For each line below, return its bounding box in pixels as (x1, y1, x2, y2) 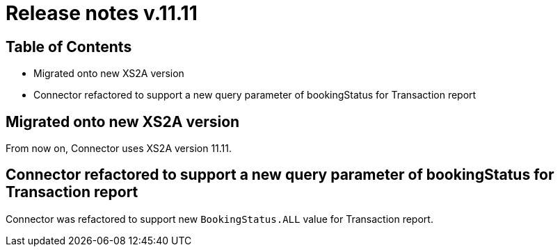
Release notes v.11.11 (6, 1, 198, 25)
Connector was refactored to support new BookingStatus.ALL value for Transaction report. (6, 212, 433, 225)
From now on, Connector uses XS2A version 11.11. (6, 142, 232, 155)
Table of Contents (6, 37, 132, 56)
